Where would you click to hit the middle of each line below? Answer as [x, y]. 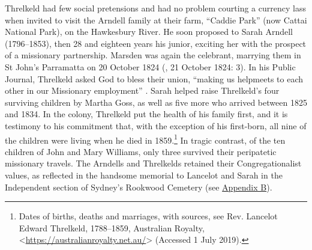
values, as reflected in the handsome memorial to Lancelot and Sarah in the [144, 175]
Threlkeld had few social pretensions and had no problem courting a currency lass [155, 8]
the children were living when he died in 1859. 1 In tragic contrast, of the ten [145, 139]
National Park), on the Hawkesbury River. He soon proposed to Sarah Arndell [149, 32]
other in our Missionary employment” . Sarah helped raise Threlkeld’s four [142, 90]
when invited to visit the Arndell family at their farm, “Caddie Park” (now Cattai [156, 20]
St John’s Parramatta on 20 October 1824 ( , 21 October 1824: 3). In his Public [150, 66]
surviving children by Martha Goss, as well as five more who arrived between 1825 [156, 102]
